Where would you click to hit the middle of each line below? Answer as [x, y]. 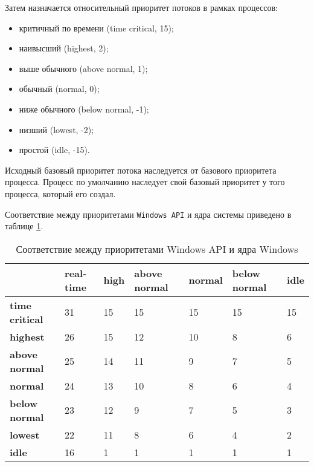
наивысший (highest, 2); [64, 48]
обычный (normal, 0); [59, 89]
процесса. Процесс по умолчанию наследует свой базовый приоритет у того [145, 182]
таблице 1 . [24, 226]
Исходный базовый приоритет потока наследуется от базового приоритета [141, 170]
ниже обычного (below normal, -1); [84, 109]
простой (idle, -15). [54, 150]
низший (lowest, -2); [56, 129]
